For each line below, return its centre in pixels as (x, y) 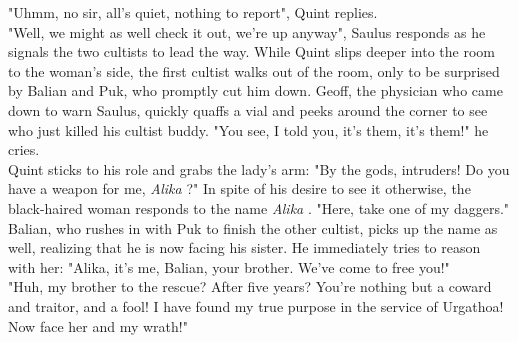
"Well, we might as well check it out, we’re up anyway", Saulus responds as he (247, 31)
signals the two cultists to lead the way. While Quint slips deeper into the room (252, 51)
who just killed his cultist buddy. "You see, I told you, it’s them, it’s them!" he (248, 129)
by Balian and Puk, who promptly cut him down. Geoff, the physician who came (255, 90)
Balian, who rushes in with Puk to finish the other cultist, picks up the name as (253, 227)
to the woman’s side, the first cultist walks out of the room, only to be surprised (254, 70)
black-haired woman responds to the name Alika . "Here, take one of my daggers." (259, 207)
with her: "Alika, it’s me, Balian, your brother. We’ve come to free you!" (229, 266)
